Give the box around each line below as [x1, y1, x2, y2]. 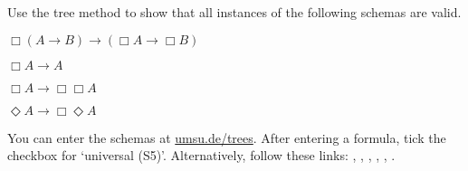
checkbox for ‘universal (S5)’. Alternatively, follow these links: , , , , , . [7, 146, 396, 165]
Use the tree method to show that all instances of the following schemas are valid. [7, 3, 462, 21]
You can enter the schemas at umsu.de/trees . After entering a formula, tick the [7, 128, 446, 147]
